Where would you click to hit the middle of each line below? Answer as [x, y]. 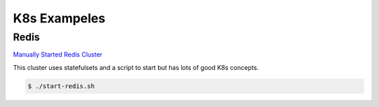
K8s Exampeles [59, 18]
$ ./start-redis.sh [61, 86]
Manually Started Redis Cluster [58, 55]
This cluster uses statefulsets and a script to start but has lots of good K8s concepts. [136, 67]
